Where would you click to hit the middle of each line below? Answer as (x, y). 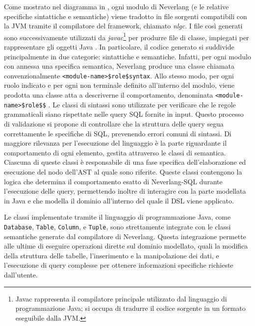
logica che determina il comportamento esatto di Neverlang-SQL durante (113, 181)
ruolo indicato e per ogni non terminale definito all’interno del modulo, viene (119, 85)
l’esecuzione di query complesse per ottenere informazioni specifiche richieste (119, 265)
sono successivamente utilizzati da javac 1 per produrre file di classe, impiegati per (127, 36)
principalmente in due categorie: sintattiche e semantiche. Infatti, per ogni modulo (127, 56)
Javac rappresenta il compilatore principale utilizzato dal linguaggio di (121, 298)
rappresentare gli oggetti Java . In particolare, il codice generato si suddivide (119, 47)
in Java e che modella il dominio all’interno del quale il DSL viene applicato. (119, 200)
